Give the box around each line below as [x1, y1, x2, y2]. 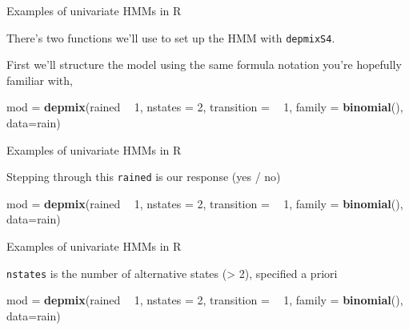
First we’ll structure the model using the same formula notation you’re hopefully [6, 56, 402, 73]
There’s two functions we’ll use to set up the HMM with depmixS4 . [6, 29, 335, 46]
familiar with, [6, 71, 73, 88]
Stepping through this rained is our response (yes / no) [6, 168, 281, 185]
